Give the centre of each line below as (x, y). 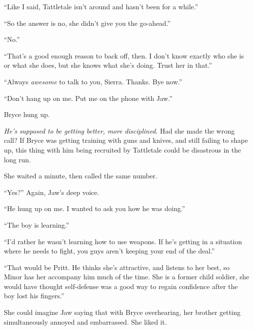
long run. (18, 159)
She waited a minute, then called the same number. (81, 176)
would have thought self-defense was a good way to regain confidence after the (121, 286)
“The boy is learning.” (37, 224)
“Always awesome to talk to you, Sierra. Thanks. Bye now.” (93, 81)
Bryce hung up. (27, 114)
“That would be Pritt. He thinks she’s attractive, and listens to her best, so (117, 267)
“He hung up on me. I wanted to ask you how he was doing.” (95, 208)
